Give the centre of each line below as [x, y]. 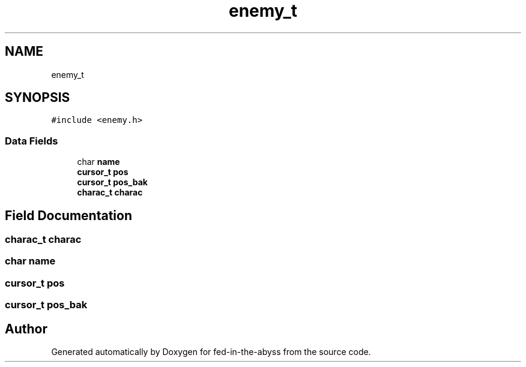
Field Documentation [68, 215]
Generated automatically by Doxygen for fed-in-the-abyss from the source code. [211, 352]
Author [26, 329]
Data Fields [32, 141]
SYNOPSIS [38, 98]
